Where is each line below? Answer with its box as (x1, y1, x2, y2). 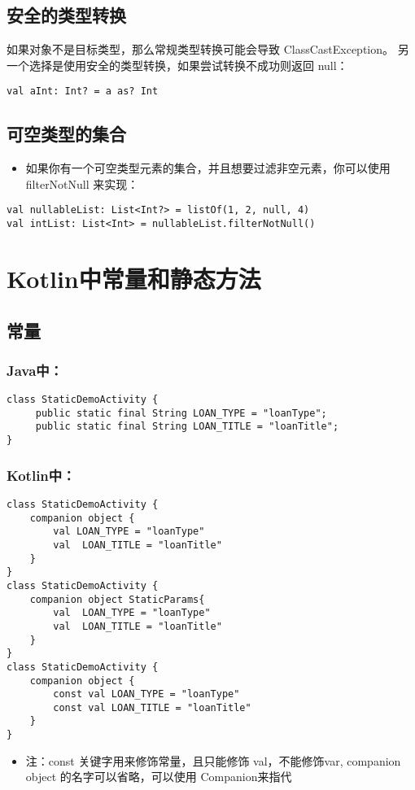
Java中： (7, 360, 63, 380)
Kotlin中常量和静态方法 (7, 261, 261, 295)
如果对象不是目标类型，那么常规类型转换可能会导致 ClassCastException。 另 (7, 41, 409, 58)
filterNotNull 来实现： (25, 175, 139, 192)
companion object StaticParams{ (29, 593, 205, 605)
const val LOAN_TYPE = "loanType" (53, 688, 240, 701)
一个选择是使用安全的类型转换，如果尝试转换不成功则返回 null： (7, 56, 348, 73)
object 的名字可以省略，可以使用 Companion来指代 (25, 768, 292, 785)
